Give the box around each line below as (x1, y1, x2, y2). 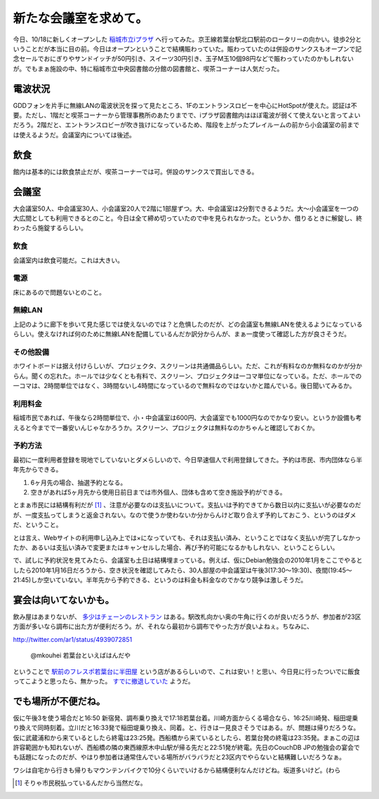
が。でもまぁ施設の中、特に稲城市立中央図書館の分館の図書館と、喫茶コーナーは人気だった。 (13, 64, 284, 73)
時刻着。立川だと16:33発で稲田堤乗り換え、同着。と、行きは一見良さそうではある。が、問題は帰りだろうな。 (43, 723, 360, 732)
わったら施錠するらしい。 (13, 224, 87, 232)
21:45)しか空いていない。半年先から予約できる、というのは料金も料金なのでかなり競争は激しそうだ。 (13, 576, 307, 584)
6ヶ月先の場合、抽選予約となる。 (30, 478, 127, 487)
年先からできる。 (13, 465, 62, 474)
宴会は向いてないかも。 (13, 593, 115, 606)
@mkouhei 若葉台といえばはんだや (30, 651, 131, 659)
